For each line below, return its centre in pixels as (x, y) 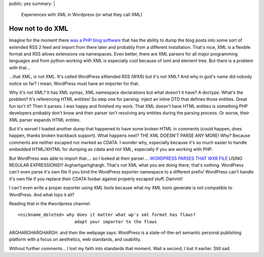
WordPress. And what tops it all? (42, 194)
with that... (20, 67)
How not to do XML (39, 29)
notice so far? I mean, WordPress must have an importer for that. (74, 84)
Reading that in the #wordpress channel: (50, 203)
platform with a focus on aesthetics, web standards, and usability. (75, 239)
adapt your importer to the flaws (116, 222)
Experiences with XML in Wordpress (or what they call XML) (82, 15)
